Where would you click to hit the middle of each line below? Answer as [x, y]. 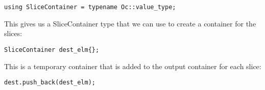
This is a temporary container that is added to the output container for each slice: [133, 66]
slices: [13, 33]
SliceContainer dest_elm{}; [52, 50]
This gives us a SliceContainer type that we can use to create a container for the [130, 23]
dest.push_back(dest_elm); [50, 83]
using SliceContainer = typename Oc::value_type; [90, 7]
